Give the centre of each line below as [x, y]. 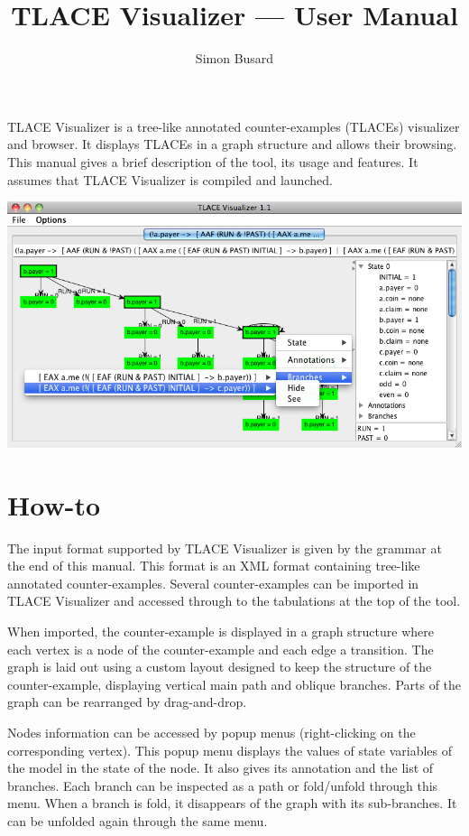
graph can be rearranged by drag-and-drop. [127, 702]
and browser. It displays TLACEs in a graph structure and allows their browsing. [232, 144]
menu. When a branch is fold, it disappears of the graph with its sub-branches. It [232, 803]
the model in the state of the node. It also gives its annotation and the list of [221, 768]
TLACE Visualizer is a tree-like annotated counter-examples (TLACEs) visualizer [234, 126]
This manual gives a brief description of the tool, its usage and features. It [213, 161]
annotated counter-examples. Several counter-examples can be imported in [213, 583]
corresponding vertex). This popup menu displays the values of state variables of [230, 750]
